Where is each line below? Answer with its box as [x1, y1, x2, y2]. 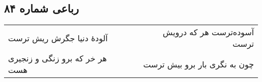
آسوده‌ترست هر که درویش [163, 26, 254, 38]
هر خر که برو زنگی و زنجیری [8, 52, 107, 64]
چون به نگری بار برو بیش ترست [143, 58, 254, 70]
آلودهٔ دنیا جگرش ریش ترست [8, 32, 108, 44]
